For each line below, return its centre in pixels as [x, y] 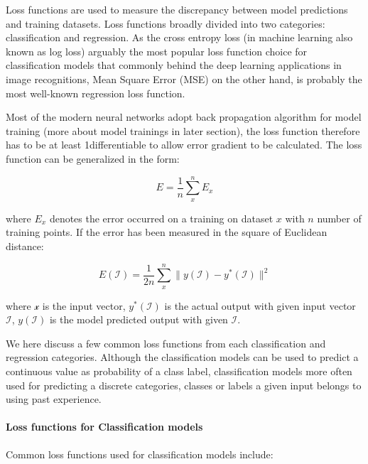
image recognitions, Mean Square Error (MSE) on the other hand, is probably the [184, 79]
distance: [25, 246]
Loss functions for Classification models [104, 427]
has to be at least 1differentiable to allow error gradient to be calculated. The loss [184, 145]
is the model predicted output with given [139, 319]
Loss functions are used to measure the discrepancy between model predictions [177, 9]
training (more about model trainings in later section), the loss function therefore [183, 130]
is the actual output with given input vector [260, 305]
